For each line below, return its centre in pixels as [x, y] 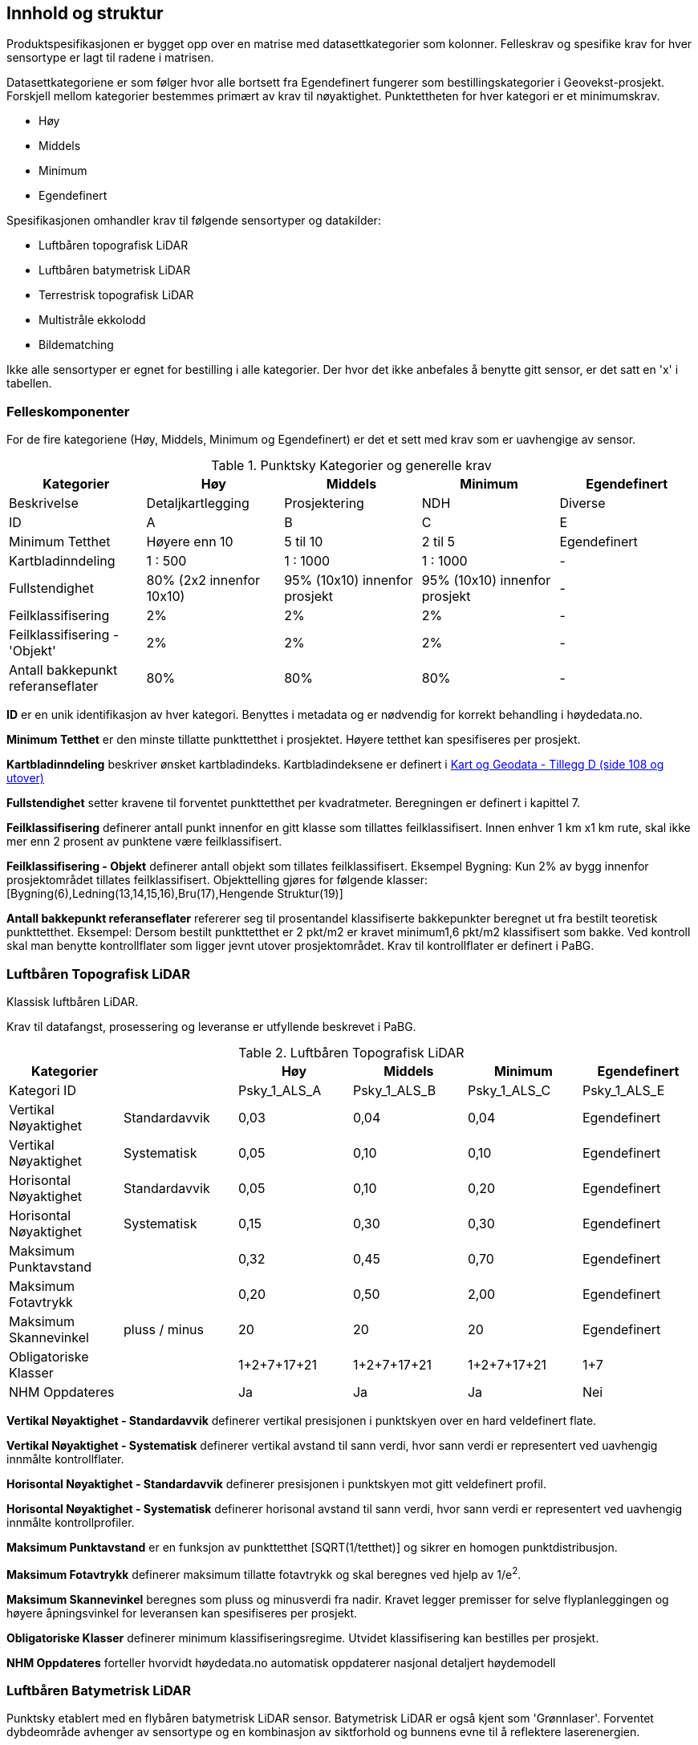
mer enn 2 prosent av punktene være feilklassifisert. [144, 842]
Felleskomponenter [68, 411]
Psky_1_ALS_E [623, 1090]
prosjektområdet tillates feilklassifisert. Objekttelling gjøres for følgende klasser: [217, 880]
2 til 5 [438, 542]
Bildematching [76, 345]
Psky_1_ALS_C [509, 1090]
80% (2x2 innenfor [203, 580]
